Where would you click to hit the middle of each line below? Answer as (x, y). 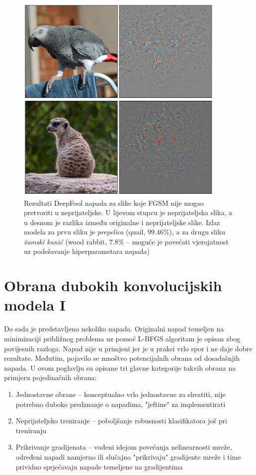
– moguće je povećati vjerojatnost (177, 241)
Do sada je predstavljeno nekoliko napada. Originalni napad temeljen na (114, 329)
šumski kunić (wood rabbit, (66, 241)
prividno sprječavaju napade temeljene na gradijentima (99, 466)
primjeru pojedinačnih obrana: (50, 377)
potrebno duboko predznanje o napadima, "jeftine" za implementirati (121, 404)
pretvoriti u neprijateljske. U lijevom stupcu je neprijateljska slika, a (128, 212)
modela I (35, 305)
